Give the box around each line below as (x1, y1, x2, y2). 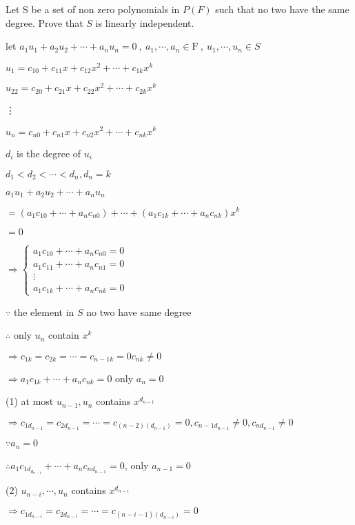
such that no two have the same (215, 2, 349, 16)
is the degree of (17, 146, 81, 160)
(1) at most (6, 394, 54, 408)
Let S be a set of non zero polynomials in (6, 2, 180, 16)
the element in (13, 304, 74, 319)
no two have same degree (86, 304, 192, 319)
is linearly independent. (95, 15, 194, 30)
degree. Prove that (6, 15, 83, 30)
